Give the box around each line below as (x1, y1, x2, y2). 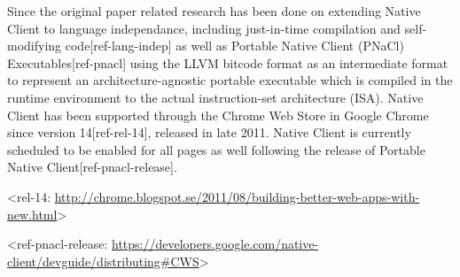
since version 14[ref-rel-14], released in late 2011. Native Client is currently (7, 123, 411, 142)
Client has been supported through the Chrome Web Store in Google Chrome (7, 105, 429, 124)
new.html (7, 204, 58, 223)
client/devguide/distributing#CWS (7, 251, 199, 270)
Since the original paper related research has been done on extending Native (7, 2, 421, 19)
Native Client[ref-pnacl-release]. (7, 158, 177, 176)
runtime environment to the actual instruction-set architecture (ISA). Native (7, 88, 424, 106)
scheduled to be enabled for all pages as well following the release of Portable (7, 140, 425, 158)
